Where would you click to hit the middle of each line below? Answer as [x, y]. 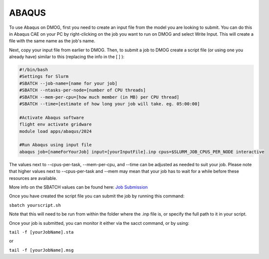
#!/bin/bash [34, 70]
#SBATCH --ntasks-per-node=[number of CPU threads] [83, 90]
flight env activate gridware [56, 124]
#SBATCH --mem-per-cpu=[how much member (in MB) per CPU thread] [99, 97]
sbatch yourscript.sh [35, 205]
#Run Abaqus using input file [56, 145]
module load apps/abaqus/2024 [56, 131]
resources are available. [33, 178]
